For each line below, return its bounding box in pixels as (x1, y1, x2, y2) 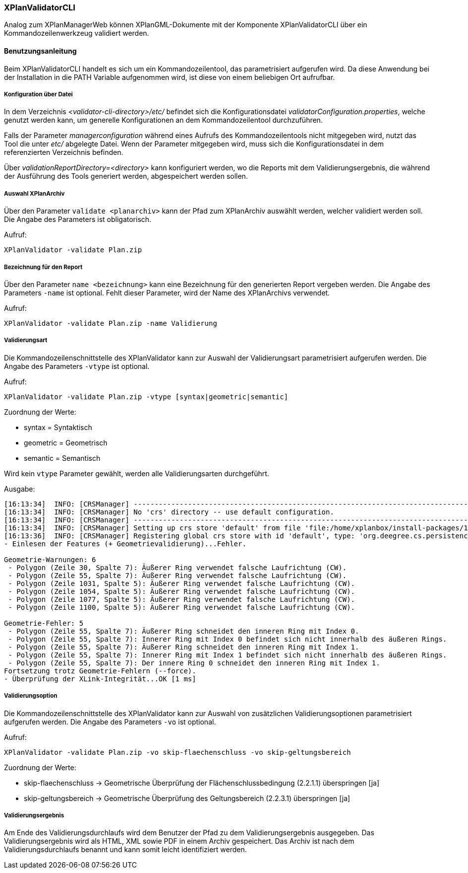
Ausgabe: (4, 484, 35, 493)
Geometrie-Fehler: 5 (4, 619, 84, 627)
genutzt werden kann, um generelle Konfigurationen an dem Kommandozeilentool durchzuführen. (4, 116, 323, 125)
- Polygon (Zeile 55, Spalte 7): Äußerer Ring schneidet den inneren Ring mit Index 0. (8, 627, 359, 635)
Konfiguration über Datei (4, 90, 73, 98)
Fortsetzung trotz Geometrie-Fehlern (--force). (4, 666, 196, 675)
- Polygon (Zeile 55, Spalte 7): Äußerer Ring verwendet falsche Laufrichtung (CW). (8, 571, 347, 580)
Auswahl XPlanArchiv (4, 190, 65, 197)
